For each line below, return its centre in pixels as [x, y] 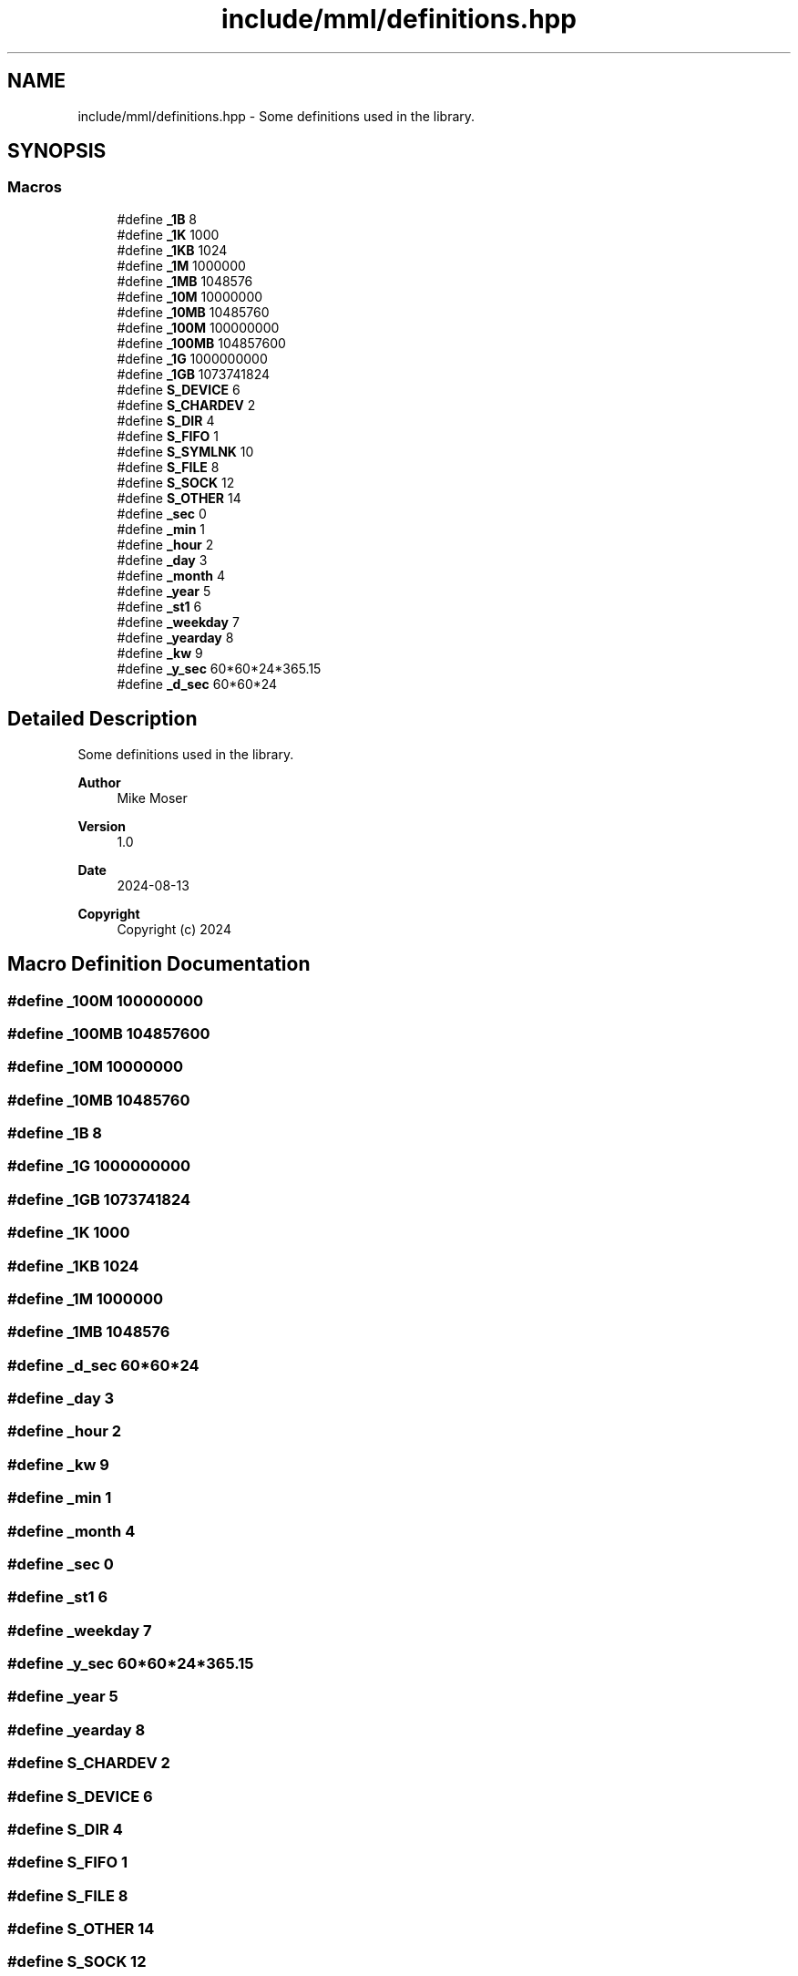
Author [99, 782]
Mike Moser [152, 798]
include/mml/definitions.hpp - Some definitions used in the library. [276, 116]
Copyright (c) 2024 [174, 929]
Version [102, 826]
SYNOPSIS [57, 151]
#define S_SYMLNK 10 [185, 451]
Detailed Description [102, 719]
